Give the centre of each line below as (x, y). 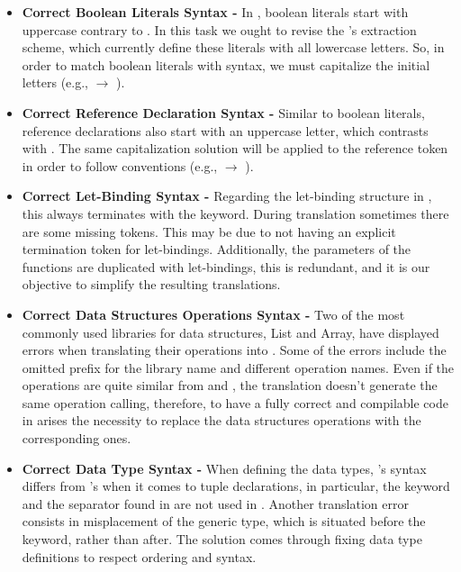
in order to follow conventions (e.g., (120, 165)
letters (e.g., (55, 82)
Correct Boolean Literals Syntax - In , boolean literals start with (215, 12)
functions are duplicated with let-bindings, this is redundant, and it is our (226, 266)
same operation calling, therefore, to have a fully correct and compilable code (235, 402)
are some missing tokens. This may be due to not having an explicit (209, 231)
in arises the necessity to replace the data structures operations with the (221, 420)
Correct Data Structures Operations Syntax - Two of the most (213, 314)
